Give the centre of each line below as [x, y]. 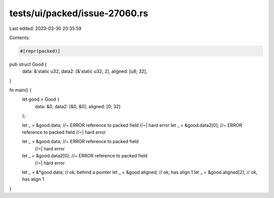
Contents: [20, 38]
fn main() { [21, 90]
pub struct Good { [28, 64]
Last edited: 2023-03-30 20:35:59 [45, 28]
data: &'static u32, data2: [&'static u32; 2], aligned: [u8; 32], [84, 72]
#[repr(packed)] [40, 51]
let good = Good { [41, 100]
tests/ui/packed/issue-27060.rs [79, 13]
